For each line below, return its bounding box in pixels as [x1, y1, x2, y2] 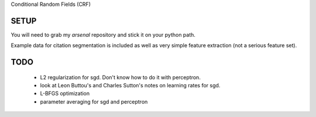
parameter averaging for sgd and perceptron [40, 98, 148, 105]
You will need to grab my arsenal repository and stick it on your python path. [11, 31, 196, 38]
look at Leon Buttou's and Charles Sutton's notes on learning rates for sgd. [40, 82, 221, 89]
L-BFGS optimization [40, 90, 90, 97]
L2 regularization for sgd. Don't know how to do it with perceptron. [40, 73, 201, 81]
